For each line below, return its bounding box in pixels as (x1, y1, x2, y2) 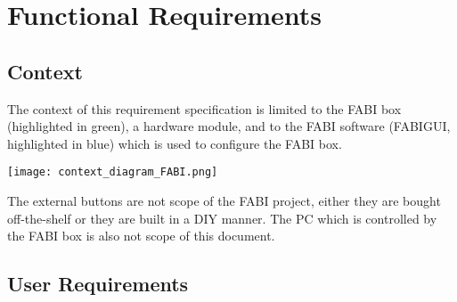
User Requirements (7, 270, 189, 298)
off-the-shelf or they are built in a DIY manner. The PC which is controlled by (7, 208, 437, 227)
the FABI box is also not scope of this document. (7, 226, 275, 245)
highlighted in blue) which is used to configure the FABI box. (7, 134, 342, 152)
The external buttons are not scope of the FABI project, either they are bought (7, 192, 441, 210)
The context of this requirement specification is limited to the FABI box (7, 99, 402, 118)
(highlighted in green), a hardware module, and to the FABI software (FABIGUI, (7, 117, 451, 135)
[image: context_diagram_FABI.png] (7, 166, 218, 179)
